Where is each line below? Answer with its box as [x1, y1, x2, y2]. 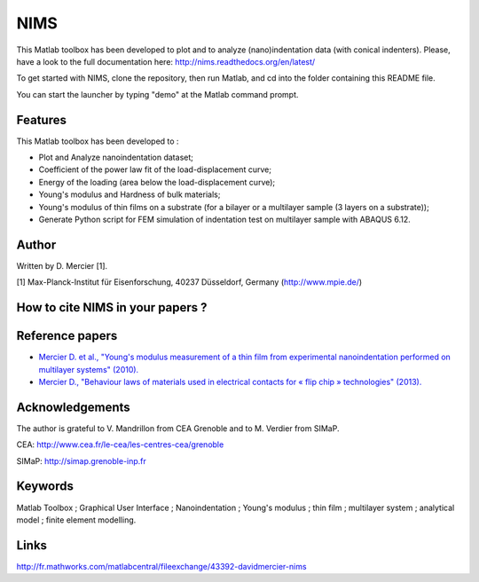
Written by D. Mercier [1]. [16, 260, 108, 271]
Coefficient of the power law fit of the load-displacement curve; [38, 164, 272, 175]
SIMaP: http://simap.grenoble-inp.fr [16, 455, 146, 466]
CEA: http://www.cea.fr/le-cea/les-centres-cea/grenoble [16, 439, 224, 450]
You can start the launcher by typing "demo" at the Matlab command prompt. [16, 89, 299, 99]
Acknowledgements [16, 399, 130, 414]
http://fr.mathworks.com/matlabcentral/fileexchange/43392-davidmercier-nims [16, 561, 307, 571]
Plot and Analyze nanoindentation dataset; [38, 152, 194, 163]
